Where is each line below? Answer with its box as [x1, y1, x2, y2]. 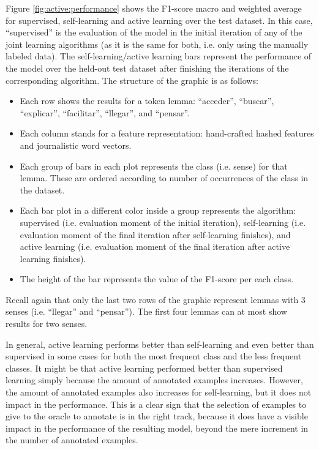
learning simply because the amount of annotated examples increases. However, [6, 373, 303, 386]
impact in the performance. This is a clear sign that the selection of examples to [6, 397, 307, 410]
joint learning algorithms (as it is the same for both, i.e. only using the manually [6, 37, 309, 50]
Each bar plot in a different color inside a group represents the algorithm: [20, 204, 296, 217]
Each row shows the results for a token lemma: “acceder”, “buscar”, [20, 94, 274, 107]
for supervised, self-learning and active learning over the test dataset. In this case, [6, 13, 313, 26]
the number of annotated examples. [6, 433, 138, 446]
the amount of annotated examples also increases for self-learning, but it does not [6, 386, 312, 399]
